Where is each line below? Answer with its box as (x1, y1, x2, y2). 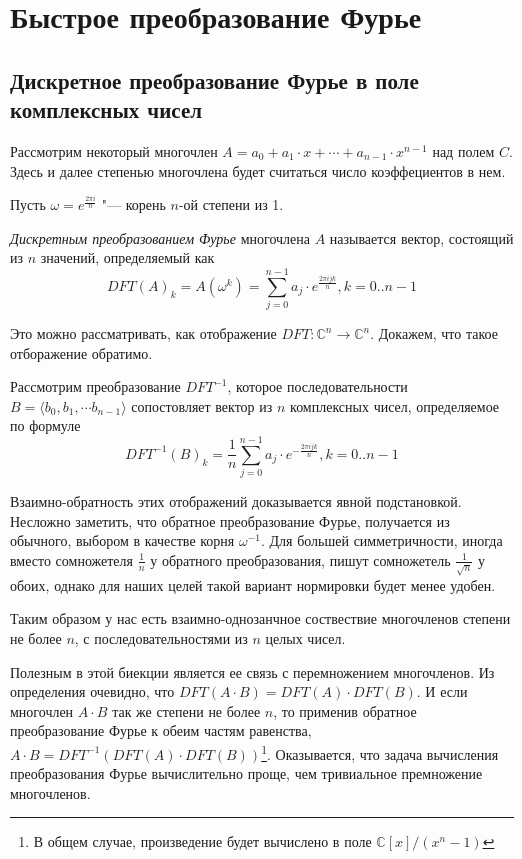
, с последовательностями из (74, 628, 248, 649)
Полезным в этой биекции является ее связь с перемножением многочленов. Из (10, 661, 495, 682)
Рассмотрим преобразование (10, 376, 181, 397)
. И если (416, 681, 468, 702)
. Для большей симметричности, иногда (260, 530, 503, 551)
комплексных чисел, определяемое (290, 395, 500, 416)
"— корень (101, 194, 166, 215)
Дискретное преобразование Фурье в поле (10, 64, 419, 95)
